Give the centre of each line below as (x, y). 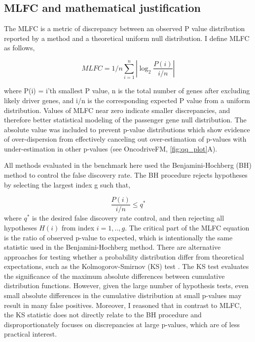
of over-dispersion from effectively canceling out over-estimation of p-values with (125, 139)
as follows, (19, 48)
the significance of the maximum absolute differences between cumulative (114, 276)
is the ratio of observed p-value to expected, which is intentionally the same (118, 237)
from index (78, 227)
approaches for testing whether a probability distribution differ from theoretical (124, 256)
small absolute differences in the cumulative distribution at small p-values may (123, 295)
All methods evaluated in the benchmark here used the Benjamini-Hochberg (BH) (128, 165)
